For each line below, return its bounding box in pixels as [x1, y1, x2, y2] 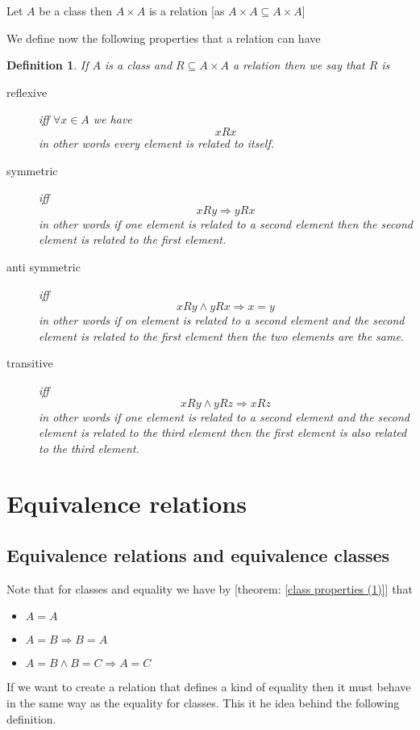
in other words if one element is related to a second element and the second [39, 408, 410, 425]
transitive [6, 355, 53, 371]
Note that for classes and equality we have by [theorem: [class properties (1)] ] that [6, 580, 413, 597]
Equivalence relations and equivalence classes [6, 543, 390, 568]
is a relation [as [148, 2, 225, 19]
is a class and [105, 57, 173, 73]
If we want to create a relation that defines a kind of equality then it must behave [6, 678, 411, 695]
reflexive [6, 83, 48, 100]
